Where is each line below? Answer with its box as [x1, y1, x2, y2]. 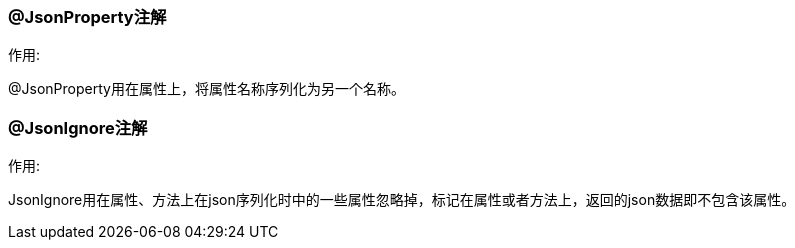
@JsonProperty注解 [8, 7, 167, 27]
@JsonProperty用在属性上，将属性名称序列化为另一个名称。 [8, 80, 405, 98]
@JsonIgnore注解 [8, 117, 148, 138]
